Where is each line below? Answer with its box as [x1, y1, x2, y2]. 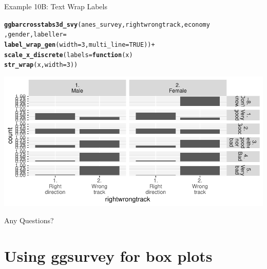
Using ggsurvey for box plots [4, 245, 213, 266]
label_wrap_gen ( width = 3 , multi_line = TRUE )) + [4, 41, 155, 48]
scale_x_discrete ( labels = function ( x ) [4, 51, 133, 59]
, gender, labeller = [4, 31, 67, 39]
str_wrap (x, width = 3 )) [4, 61, 78, 69]
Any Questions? [4, 215, 54, 226]
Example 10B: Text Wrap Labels [4, 1, 107, 11]
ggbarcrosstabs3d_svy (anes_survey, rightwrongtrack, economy [4, 21, 210, 28]
